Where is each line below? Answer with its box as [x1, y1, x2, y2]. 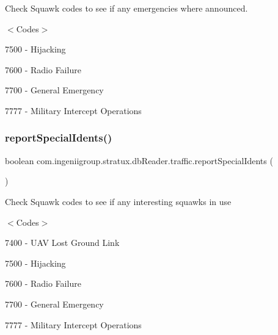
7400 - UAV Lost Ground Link [5, 236, 120, 249]
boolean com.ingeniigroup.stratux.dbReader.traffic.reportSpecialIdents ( [5, 154, 273, 167]
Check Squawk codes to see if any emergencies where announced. [5, 2, 248, 14]
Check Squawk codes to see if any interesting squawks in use [5, 195, 232, 207]
